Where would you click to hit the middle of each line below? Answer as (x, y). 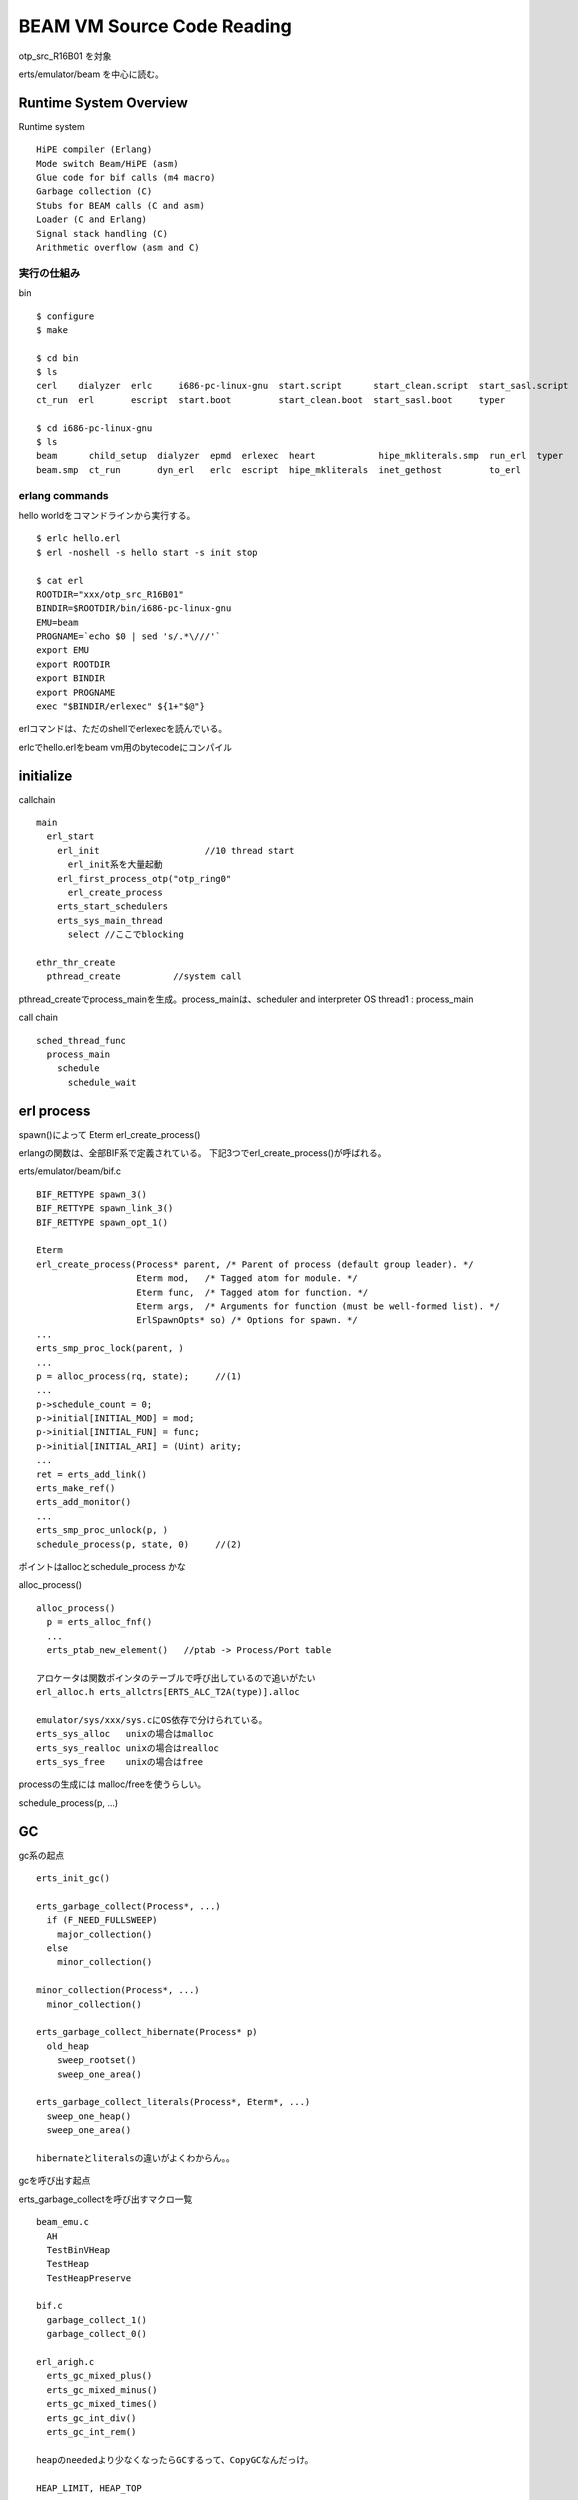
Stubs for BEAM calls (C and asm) (120, 205)
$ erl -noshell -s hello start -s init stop (147, 552)
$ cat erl (60, 580)
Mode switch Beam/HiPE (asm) (107, 163)
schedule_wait (102, 1082)
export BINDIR (70, 678)
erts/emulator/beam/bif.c (70, 1171)
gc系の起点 (41, 1855)
